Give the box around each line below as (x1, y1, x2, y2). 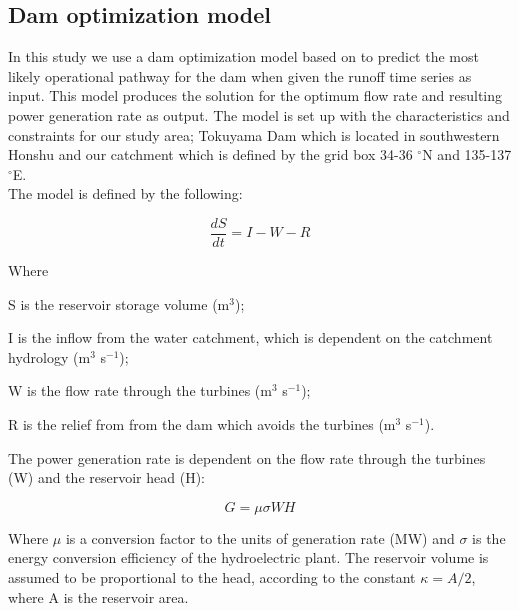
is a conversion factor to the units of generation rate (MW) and (65, 527, 455, 548)
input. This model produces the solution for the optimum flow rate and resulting (8, 85, 503, 106)
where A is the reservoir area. (8, 586, 189, 607)
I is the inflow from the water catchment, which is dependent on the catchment (8, 327, 493, 348)
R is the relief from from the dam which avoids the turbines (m (8, 413, 396, 434)
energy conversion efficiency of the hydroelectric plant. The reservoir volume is (8, 547, 489, 568)
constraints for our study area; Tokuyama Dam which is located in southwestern (8, 124, 500, 145)
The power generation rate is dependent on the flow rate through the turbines (8, 447, 486, 468)
